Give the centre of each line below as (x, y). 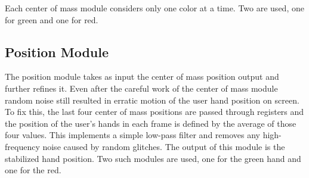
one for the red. (33, 170)
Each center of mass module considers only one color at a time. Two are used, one (154, 8)
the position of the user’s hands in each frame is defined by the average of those (151, 123)
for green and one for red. (52, 19)
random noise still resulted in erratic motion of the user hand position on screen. (152, 100)
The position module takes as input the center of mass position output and (142, 76)
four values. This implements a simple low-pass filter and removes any (132, 135)
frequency (22, 146)
